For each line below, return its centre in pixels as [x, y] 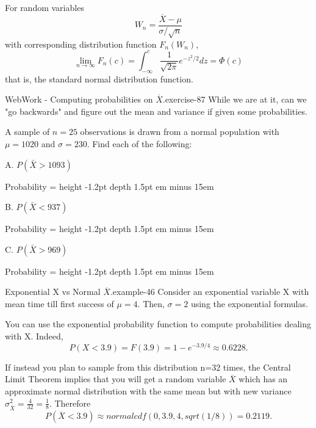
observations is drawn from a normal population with [180, 132]
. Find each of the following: [139, 143]
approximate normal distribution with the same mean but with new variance [148, 390]
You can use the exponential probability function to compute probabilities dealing [158, 324]
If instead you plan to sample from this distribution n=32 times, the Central [148, 367]
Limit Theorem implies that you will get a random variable [116, 379]
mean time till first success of [59, 303]
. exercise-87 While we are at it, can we [235, 99]
